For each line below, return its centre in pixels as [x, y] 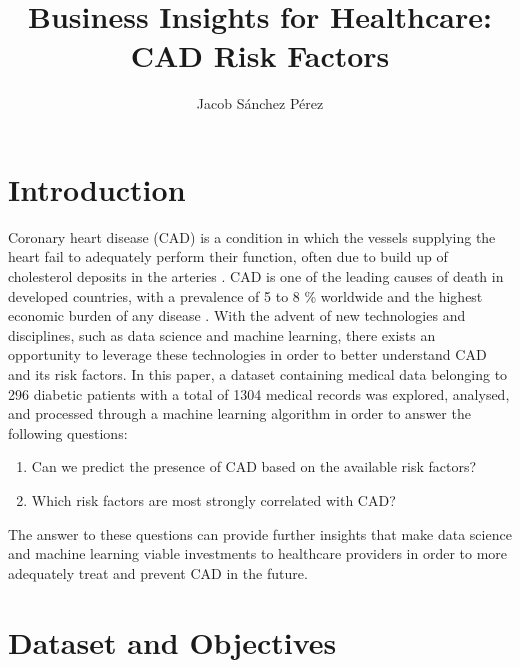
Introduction [97, 188]
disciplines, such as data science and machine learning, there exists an [222, 334]
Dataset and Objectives [172, 641]
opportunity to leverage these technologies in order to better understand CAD [247, 354]
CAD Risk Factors [260, 55]
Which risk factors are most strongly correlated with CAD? [213, 499]
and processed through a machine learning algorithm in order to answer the [239, 413]
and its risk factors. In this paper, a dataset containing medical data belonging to [258, 374]
